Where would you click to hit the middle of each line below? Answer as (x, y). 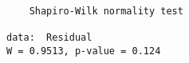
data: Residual (49, 37)
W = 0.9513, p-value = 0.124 (84, 51)
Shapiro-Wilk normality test (106, 11)
